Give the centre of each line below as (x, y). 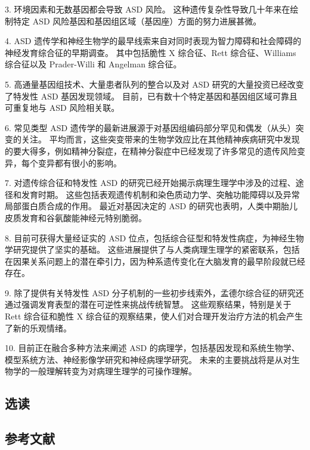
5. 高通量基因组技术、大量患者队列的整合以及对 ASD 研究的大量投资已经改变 (154, 84)
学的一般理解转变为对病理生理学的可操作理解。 (105, 371)
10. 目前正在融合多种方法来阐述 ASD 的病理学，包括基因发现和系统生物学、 (152, 348)
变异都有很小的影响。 (80, 162)
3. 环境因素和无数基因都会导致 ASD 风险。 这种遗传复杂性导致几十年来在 (148, 9)
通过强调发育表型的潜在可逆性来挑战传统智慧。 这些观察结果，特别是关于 (148, 304)
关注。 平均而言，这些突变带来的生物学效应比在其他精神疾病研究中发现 (160, 139)
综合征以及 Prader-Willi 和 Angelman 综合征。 (93, 64)
